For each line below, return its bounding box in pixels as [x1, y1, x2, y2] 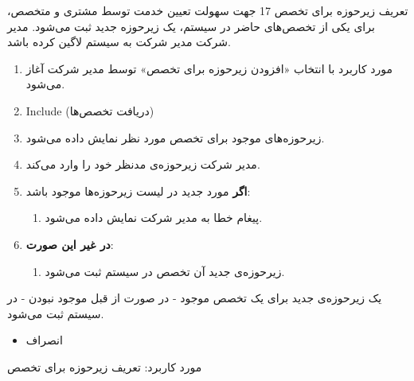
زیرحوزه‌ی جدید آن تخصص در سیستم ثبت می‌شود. [45, 262, 285, 279]
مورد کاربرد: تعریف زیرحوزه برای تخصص [7, 358, 202, 375]
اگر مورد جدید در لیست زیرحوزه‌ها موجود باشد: [25, 182, 251, 199]
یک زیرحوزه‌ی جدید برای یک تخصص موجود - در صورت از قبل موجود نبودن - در [7, 290, 382, 306]
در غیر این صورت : [25, 235, 114, 252]
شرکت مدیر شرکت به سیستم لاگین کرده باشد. [7, 33, 231, 50]
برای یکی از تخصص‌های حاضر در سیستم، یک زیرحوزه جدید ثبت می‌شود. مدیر [7, 17, 375, 34]
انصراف [25, 332, 63, 348]
